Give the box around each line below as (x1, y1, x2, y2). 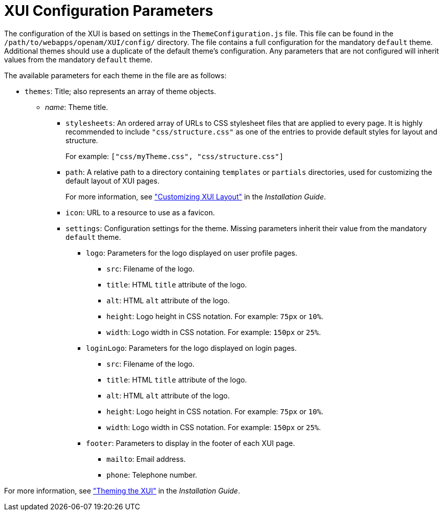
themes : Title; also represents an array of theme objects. (25, 86, 216, 96)
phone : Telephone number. (106, 470, 197, 479)
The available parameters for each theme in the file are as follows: (4, 71, 227, 80)
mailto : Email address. (106, 454, 186, 463)
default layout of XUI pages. (65, 176, 160, 185)
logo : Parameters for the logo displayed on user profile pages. (86, 248, 297, 257)
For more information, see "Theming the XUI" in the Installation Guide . (4, 486, 240, 495)
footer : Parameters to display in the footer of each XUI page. (86, 438, 295, 447)
